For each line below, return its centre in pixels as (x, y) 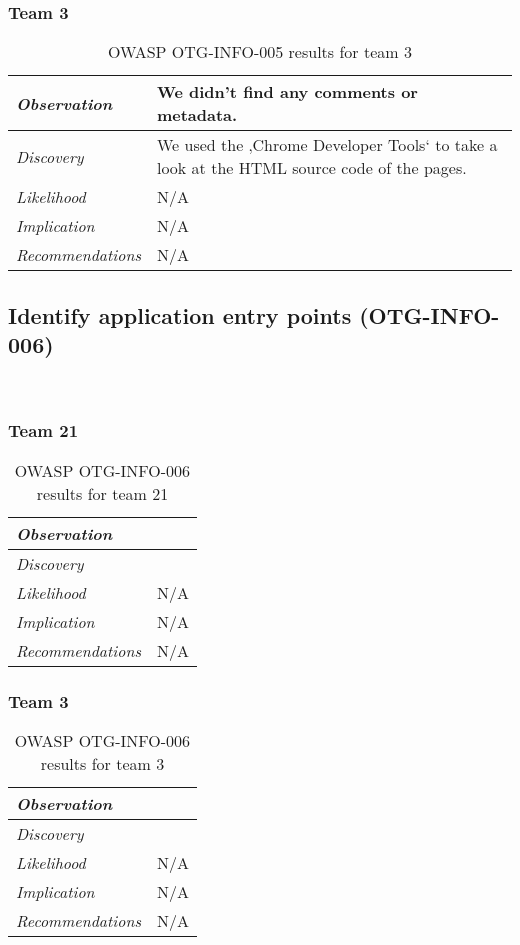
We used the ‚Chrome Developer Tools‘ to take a (327, 145)
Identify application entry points (180, 314)
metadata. (197, 115)
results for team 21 (102, 493)
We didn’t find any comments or (287, 92)
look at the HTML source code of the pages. (311, 168)
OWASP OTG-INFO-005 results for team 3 (260, 52)
